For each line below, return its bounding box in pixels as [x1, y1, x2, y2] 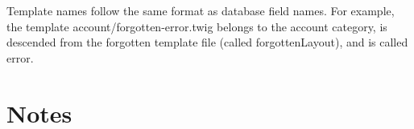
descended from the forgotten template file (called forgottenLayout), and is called [6, 34, 408, 50]
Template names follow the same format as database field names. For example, [6, 2, 395, 18]
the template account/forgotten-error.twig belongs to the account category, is [6, 18, 387, 34]
